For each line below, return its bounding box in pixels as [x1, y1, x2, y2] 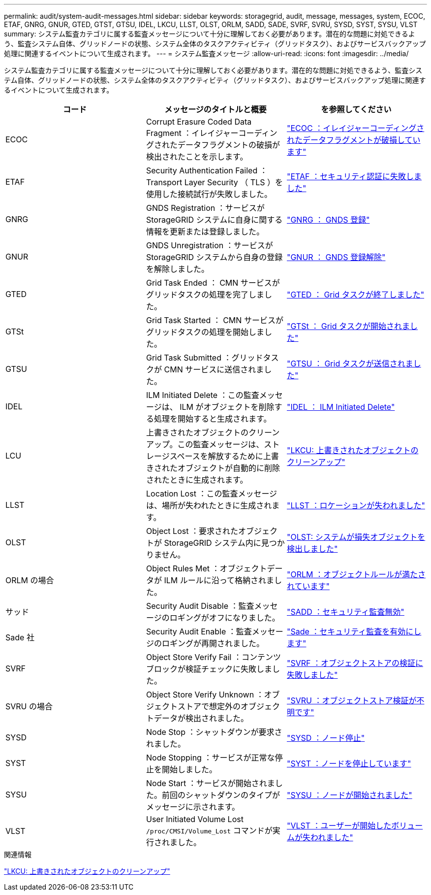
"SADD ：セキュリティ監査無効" [286, 607, 404, 617]
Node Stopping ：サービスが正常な [146, 753, 275, 762]
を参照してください [321, 104, 392, 114]
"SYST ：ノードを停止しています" [286, 759, 411, 768]
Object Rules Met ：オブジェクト [146, 564, 267, 573]
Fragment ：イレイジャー [146, 128, 239, 138]
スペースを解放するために [169, 451, 263, 461]
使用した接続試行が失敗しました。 [146, 189, 272, 199]
